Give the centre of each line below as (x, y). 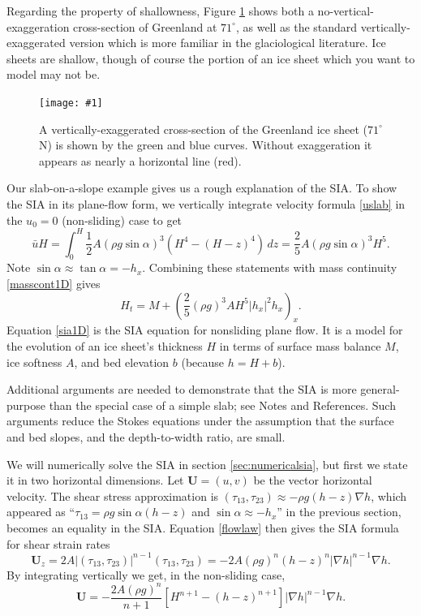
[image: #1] (71, 103)
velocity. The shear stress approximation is (113, 495)
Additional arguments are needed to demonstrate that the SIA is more (182, 389)
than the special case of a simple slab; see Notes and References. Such (222, 405)
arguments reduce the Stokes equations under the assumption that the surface (200, 421)
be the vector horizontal (313, 480)
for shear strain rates (58, 543)
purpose (26, 405)
